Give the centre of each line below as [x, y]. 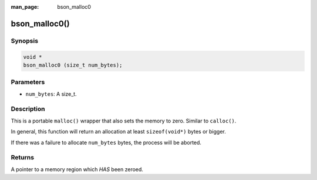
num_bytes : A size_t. [51, 94]
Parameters [28, 82]
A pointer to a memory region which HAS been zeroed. [77, 169]
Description [28, 109]
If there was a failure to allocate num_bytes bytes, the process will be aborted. [106, 142]
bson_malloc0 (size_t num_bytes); [73, 65]
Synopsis [24, 41]
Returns [23, 158]
